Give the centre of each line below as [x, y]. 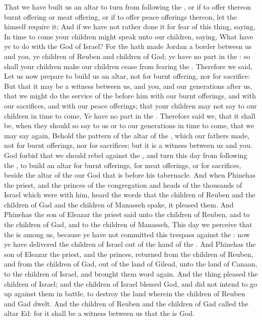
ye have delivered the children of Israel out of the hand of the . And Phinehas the [130, 244]
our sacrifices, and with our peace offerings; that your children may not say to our [130, 105]
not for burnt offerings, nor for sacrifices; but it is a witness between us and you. [128, 145]
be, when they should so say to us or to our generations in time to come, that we [129, 125]
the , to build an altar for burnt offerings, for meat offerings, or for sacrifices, [123, 165]
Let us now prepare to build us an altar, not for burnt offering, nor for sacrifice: [127, 76]
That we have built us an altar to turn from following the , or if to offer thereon [127, 7]
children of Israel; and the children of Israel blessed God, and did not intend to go [131, 283]
